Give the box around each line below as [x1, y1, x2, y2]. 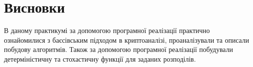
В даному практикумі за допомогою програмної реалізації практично [4, 25, 210, 35]
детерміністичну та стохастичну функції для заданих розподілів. [4, 53, 196, 64]
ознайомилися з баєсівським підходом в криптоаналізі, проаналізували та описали [4, 34, 249, 45]
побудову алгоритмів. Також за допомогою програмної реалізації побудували [4, 44, 233, 54]
